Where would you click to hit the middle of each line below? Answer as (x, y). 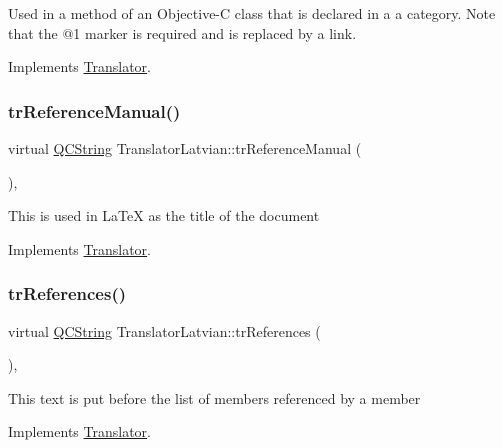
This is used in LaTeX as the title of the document (164, 215)
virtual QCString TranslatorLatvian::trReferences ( (164, 330)
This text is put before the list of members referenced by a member (214, 397)
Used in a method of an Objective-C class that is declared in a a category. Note (252, 13)
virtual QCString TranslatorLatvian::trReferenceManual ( (185, 148)
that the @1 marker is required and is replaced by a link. (182, 32)
